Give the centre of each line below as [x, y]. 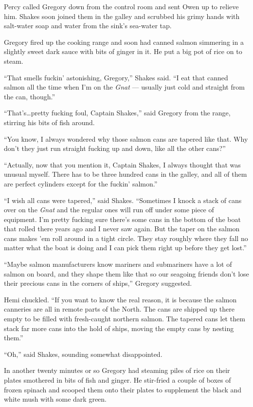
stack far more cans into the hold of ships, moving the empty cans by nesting [119, 328]
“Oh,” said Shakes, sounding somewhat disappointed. [83, 354]
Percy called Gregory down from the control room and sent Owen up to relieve [121, 6]
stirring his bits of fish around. [49, 122]
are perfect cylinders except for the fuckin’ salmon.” [81, 183]
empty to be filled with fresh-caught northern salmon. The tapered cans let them [125, 319]
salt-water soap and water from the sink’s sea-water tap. [88, 26]
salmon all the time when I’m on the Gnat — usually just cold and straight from [124, 87]
